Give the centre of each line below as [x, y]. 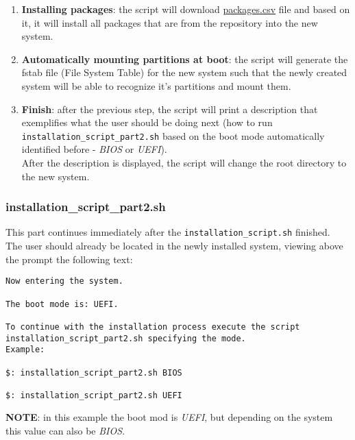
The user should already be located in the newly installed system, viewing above [174, 246]
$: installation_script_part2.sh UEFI [94, 395]
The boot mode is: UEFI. [62, 304]
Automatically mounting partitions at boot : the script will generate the [185, 59]
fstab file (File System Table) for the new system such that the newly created [184, 72]
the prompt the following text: [69, 259]
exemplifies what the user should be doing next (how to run [147, 122]
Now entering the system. [64, 281]
